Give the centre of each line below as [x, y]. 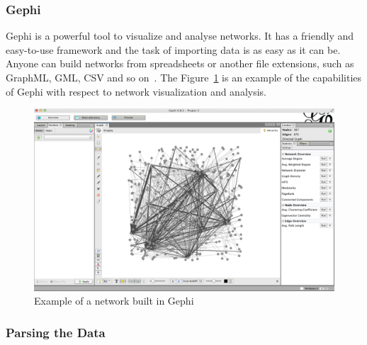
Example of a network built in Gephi [114, 301]
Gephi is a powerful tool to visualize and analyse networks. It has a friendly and [180, 36]
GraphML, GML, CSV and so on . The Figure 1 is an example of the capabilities [184, 77]
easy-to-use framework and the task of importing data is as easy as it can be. [173, 49]
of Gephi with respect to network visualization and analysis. [136, 91]
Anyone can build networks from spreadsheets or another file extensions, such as [180, 63]
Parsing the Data [56, 332]
